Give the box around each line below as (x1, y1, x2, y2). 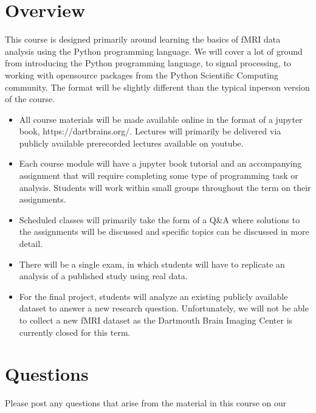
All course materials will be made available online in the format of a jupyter (19, 113, 303, 125)
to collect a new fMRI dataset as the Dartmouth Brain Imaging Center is (19, 314, 293, 326)
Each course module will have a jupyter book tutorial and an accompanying (19, 157, 302, 170)
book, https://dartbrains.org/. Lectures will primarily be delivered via (19, 125, 281, 137)
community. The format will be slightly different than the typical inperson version (5, 80, 310, 93)
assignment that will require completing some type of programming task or (19, 169, 298, 182)
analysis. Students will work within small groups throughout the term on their (19, 181, 311, 193)
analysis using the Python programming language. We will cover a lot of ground (5, 44, 303, 57)
